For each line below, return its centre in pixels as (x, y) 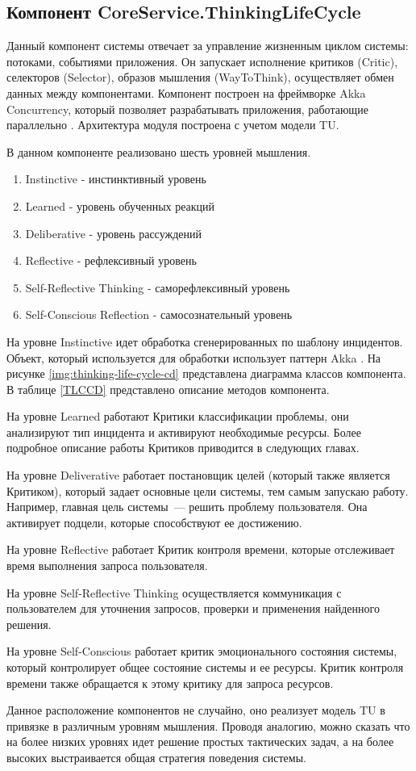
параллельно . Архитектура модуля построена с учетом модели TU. (173, 125)
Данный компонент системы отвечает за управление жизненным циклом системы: (208, 46)
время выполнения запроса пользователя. (107, 566)
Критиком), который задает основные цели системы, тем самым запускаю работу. (208, 490)
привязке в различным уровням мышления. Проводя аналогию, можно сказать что (208, 725)
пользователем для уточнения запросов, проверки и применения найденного (193, 608)
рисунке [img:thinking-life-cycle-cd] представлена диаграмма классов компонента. (206, 373)
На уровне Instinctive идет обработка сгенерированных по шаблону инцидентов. (205, 341)
